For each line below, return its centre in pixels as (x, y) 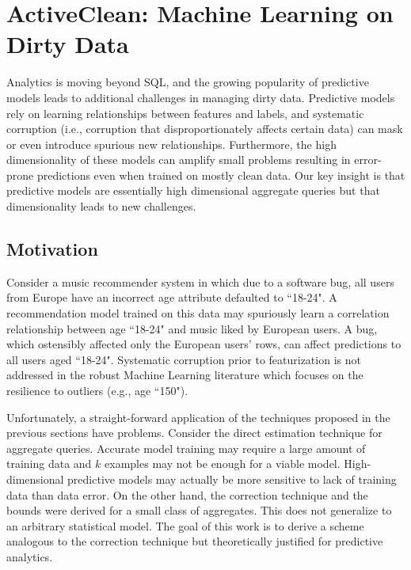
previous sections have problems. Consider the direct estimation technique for (194, 433)
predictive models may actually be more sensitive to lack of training (232, 479)
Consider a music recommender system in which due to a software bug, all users (200, 281)
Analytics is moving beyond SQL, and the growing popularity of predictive (188, 82)
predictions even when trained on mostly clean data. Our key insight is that (221, 175)
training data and (49, 464)
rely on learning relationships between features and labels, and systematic (185, 113)
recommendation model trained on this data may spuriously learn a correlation (198, 313)
